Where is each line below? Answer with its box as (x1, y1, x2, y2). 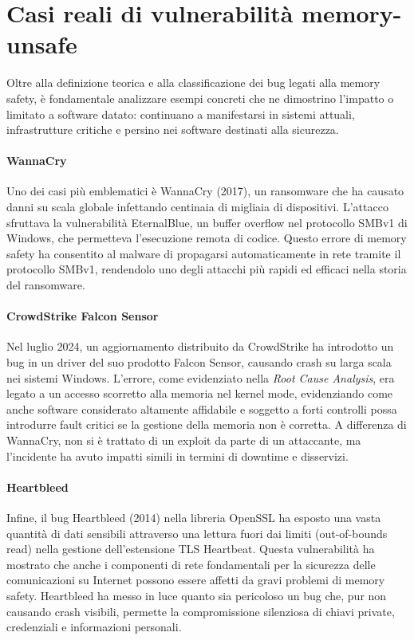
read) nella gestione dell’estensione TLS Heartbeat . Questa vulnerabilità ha (6, 540, 375, 557)
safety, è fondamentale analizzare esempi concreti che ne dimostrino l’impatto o (6, 89, 394, 106)
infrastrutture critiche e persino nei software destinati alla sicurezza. (6, 121, 339, 138)
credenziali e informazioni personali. (6, 618, 182, 635)
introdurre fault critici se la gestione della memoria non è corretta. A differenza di (6, 416, 407, 433)
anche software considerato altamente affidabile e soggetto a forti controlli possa (6, 400, 397, 417)
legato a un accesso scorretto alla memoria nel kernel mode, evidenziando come (6, 385, 393, 402)
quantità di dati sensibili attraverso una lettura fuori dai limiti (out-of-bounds (6, 524, 388, 541)
